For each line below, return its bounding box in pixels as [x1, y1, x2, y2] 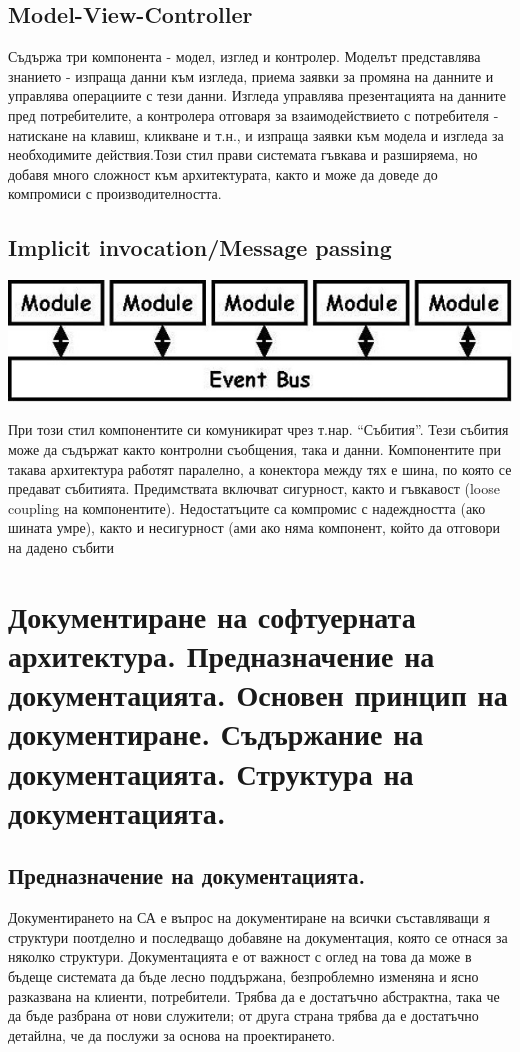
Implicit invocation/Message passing [8, 232, 392, 263]
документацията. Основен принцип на [8, 674, 508, 715]
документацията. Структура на [8, 752, 414, 793]
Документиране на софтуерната [8, 595, 416, 636]
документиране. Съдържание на [8, 713, 424, 754]
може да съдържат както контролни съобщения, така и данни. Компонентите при [8, 439, 501, 460]
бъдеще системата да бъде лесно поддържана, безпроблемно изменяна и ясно [8, 965, 479, 986]
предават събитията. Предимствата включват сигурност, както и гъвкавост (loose [8, 478, 500, 499]
